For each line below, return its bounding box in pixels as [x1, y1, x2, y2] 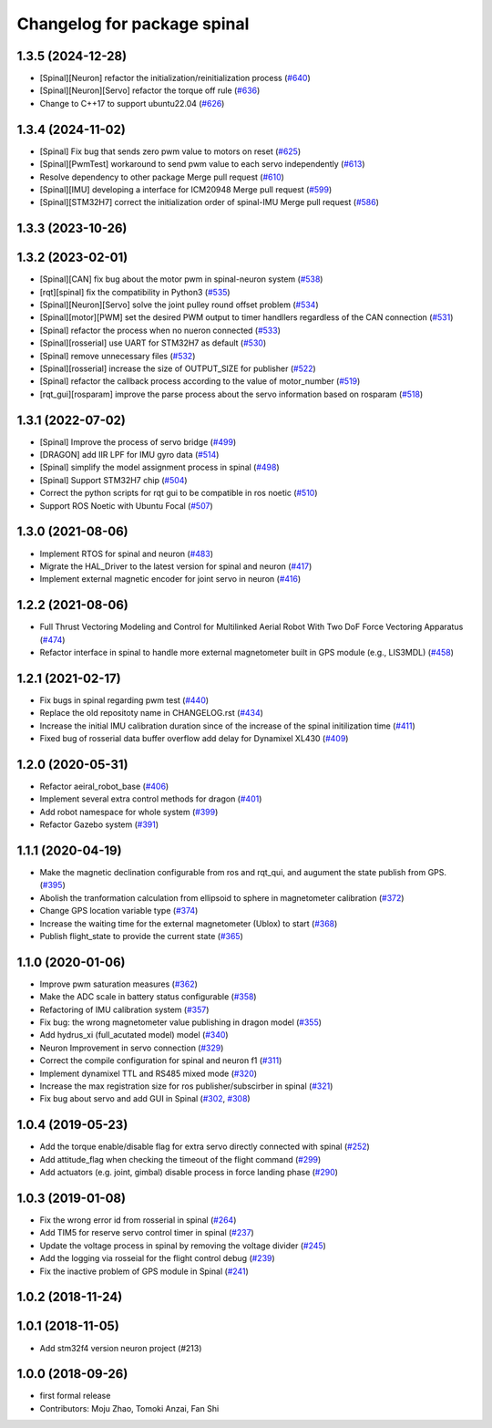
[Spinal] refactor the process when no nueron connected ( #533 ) [39, 325, 282, 336]
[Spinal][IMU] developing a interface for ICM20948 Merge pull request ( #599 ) [39, 183, 333, 195]
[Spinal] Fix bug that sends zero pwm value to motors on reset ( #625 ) [39, 146, 302, 157]
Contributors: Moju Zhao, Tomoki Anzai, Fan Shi [39, 1402, 220, 1413]
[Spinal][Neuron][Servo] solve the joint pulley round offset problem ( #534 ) [39, 299, 319, 310]
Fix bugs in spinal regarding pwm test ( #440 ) [39, 694, 210, 706]
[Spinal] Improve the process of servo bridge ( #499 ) [39, 436, 237, 447]
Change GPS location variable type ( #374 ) [39, 905, 199, 916]
